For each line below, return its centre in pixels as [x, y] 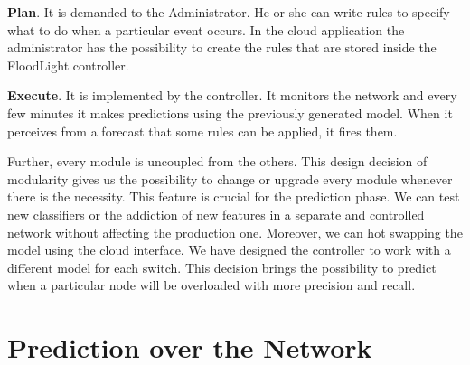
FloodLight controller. [68, 65]
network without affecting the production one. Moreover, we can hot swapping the [235, 232]
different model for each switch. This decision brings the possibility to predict [222, 267]
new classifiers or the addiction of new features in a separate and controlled [216, 214]
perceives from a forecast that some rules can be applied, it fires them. [202, 131]
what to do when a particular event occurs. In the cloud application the [206, 29]
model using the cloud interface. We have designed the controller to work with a [229, 250]
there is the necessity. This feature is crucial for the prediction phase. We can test [234, 197]
